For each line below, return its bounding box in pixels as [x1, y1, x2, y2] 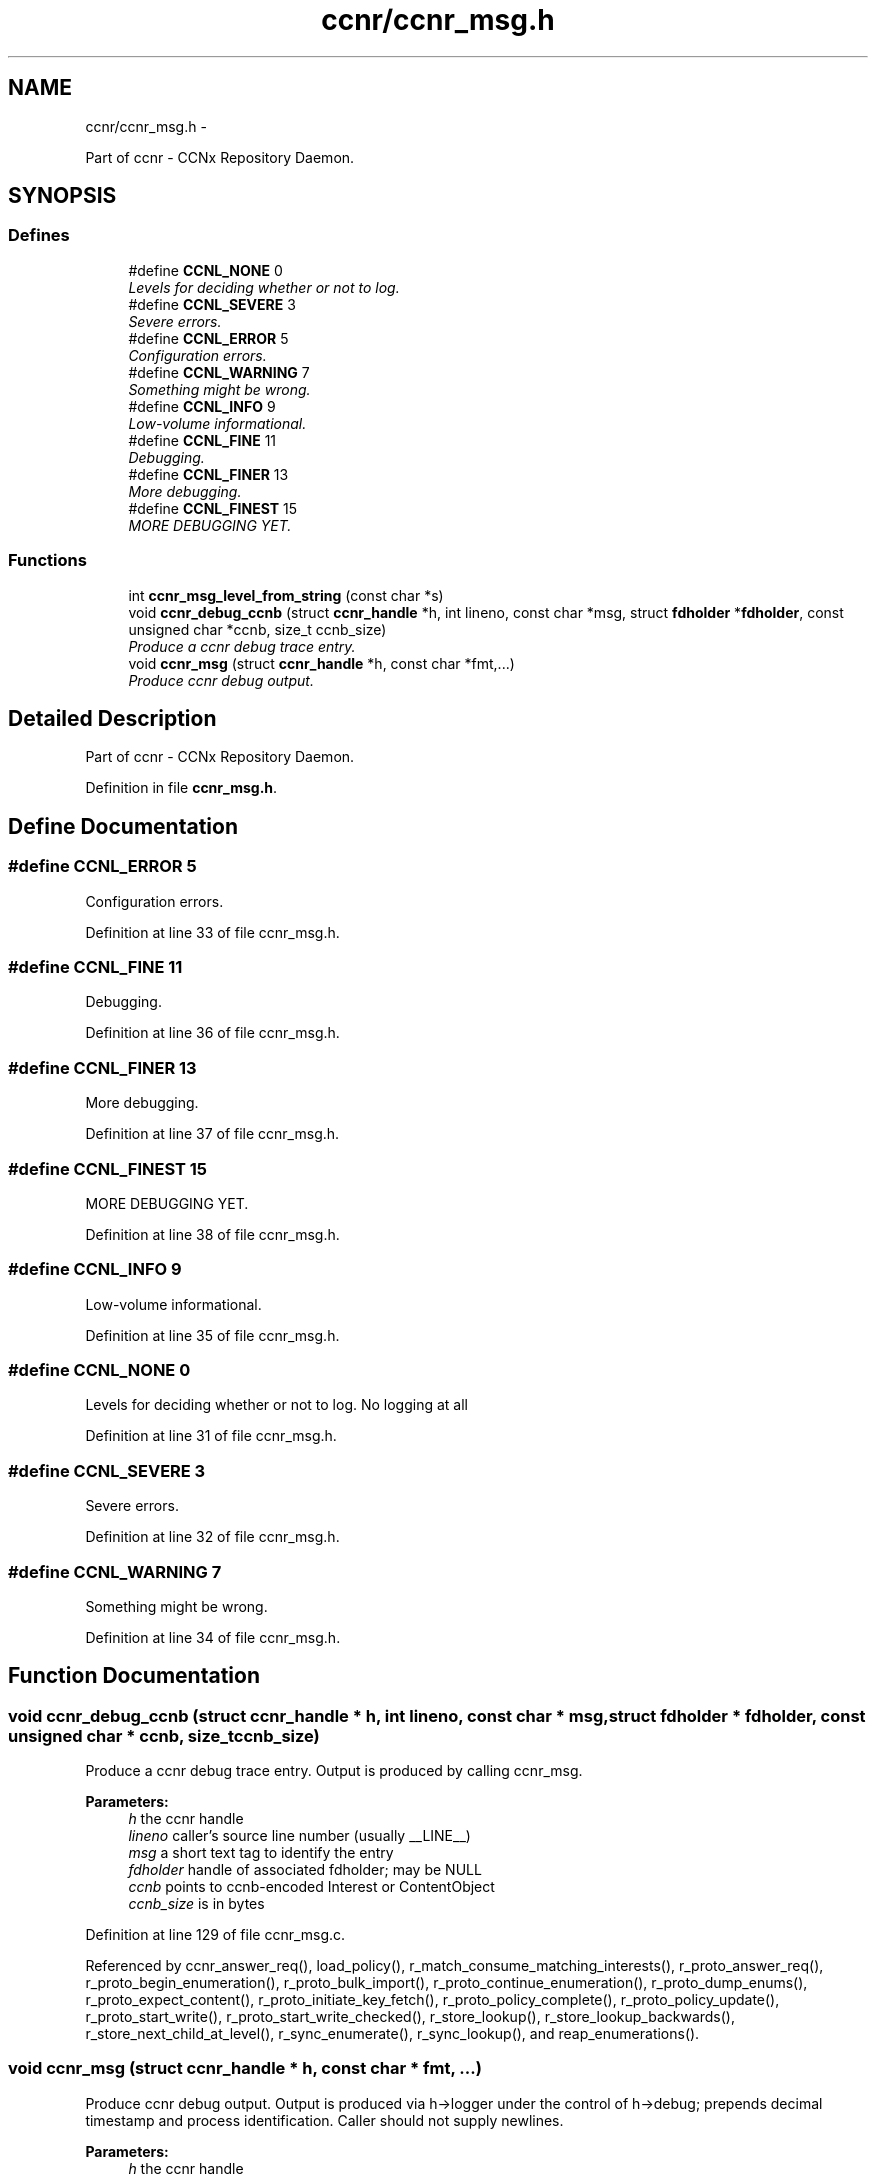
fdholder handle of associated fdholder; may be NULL [128, 1861, 482, 1879]
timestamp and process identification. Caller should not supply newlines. [85, 2111, 564, 2129]
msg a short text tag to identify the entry [128, 1844, 394, 1862]
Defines [8, 225, 70, 246]
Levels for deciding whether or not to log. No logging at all [85, 1396, 468, 1414]
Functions [8, 550, 87, 571]
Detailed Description [8, 705, 217, 731]
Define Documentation [8, 813, 238, 839]
